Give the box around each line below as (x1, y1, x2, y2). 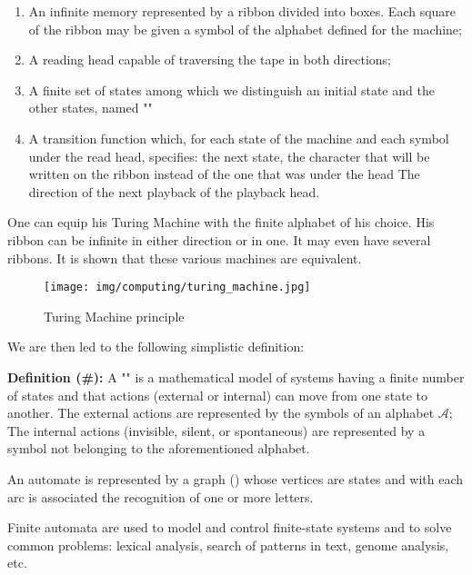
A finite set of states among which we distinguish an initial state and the (28, 80, 435, 99)
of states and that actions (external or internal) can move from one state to (7, 385, 428, 404)
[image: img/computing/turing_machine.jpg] (44, 281, 311, 294)
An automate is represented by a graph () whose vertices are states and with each (7, 469, 464, 488)
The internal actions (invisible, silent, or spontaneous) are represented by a (7, 421, 426, 440)
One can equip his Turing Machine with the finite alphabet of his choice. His (7, 213, 435, 232)
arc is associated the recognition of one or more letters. (7, 487, 314, 506)
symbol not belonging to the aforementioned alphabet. (7, 439, 310, 458)
